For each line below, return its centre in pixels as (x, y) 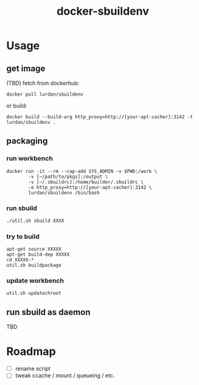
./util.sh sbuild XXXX (35, 221)
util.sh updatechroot (34, 293)
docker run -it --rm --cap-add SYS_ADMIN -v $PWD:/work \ (82, 171)
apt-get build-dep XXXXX (38, 255)
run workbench (30, 159)
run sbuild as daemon (48, 312)
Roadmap (31, 352)
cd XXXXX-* (20, 260)
